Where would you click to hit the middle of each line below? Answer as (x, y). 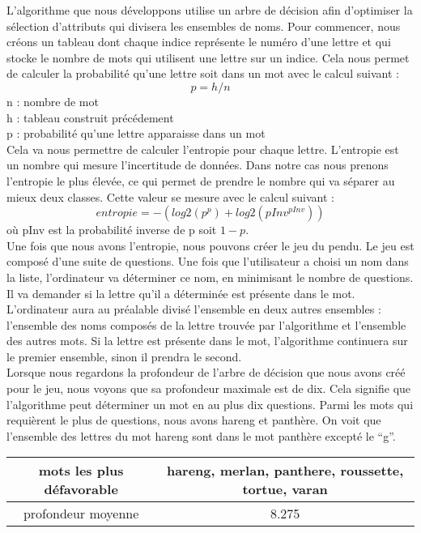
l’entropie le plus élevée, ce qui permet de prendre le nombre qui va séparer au (201, 180)
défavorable (81, 489)
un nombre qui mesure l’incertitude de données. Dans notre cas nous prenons (198, 165)
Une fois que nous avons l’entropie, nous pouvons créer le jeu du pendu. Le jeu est (210, 245)
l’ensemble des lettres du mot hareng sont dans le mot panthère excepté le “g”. (201, 435)
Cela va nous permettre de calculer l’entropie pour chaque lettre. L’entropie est (203, 149)
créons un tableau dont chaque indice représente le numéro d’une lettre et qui (199, 42)
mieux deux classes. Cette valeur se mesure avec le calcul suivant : (170, 196)
